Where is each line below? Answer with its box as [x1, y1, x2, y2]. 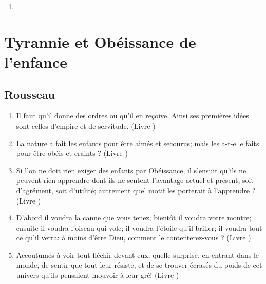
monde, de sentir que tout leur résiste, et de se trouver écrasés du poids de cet [16, 259, 262, 270]
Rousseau [4, 86, 55, 102]
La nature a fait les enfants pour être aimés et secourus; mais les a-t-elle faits [16, 137, 259, 148]
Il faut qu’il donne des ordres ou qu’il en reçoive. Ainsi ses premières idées [16, 110, 249, 121]
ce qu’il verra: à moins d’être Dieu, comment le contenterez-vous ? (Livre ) [16, 232, 251, 243]
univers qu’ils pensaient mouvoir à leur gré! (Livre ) [16, 270, 179, 280]
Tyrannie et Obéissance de [4, 31, 196, 52]
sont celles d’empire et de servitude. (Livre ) [16, 120, 156, 131]
